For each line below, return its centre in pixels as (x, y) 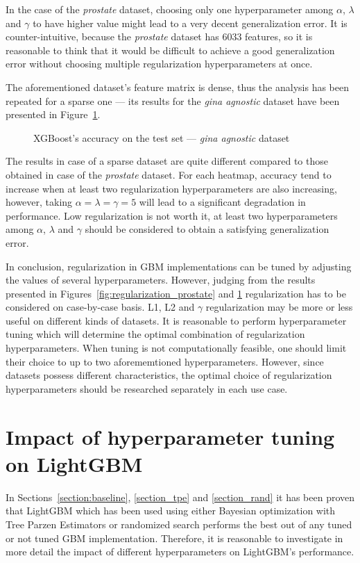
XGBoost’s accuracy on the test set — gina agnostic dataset (162, 137)
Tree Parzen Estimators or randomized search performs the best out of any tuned (179, 524)
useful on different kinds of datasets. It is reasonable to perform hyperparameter (176, 320)
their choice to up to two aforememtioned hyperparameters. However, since (165, 361)
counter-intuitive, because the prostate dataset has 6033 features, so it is (159, 36)
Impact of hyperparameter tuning (170, 436)
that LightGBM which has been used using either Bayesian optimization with (171, 511)
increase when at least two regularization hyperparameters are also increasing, (171, 188)
